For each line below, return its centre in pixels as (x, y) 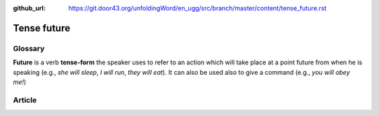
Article (25, 100)
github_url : (29, 8)
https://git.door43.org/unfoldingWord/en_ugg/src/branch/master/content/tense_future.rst (198, 8)
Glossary (29, 48)
